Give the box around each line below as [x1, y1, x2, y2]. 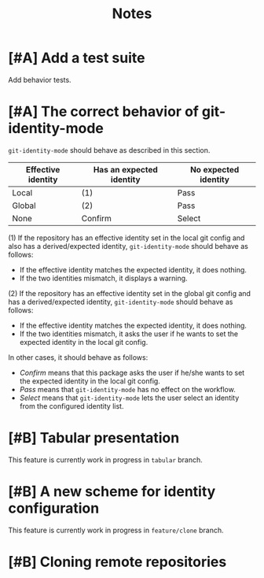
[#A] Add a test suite [8, 49, 145, 67]
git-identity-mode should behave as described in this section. [8, 145, 211, 154]
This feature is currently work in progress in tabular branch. [8, 454, 203, 465]
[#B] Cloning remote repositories [8, 553, 227, 571]
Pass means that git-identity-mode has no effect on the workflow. [19, 384, 236, 394]
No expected [189, 164, 240, 175]
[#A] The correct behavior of [8, 103, 199, 120]
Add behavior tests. [8, 75, 72, 84]
